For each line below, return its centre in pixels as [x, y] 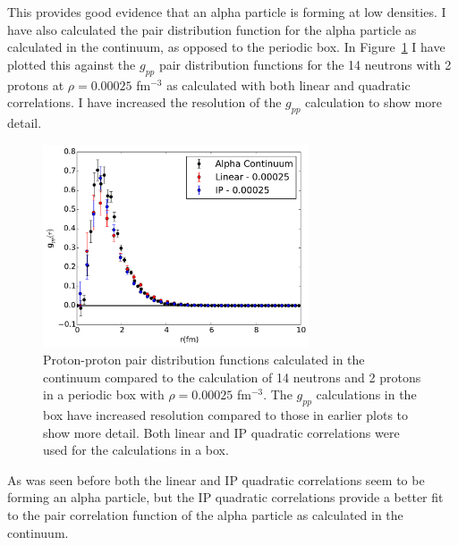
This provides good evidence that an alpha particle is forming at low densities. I [227, 12]
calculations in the [366, 394]
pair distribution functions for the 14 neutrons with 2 [305, 64]
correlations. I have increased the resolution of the [144, 102]
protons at [36, 84]
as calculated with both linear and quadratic [288, 84]
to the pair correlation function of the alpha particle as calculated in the [205, 515]
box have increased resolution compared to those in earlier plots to [226, 415]
